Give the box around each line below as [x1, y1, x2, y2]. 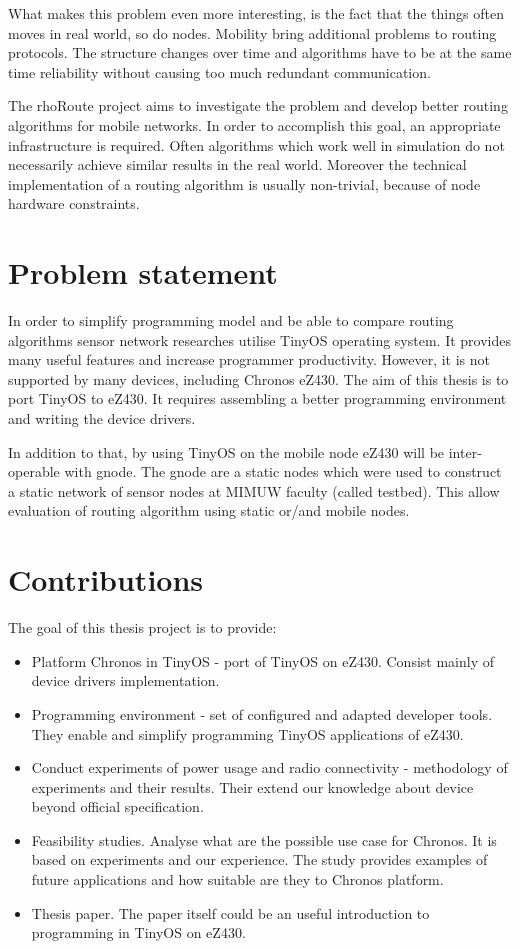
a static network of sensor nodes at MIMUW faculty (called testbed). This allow [8, 480, 500, 501]
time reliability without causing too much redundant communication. [8, 61, 431, 82]
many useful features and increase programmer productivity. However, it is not [8, 349, 491, 370]
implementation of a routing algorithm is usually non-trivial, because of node [8, 173, 481, 194]
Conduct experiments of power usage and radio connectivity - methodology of [31, 757, 508, 778]
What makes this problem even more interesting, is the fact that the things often [8, 3, 504, 23]
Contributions [8, 559, 204, 600]
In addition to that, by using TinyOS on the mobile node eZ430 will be [8, 441, 445, 462]
